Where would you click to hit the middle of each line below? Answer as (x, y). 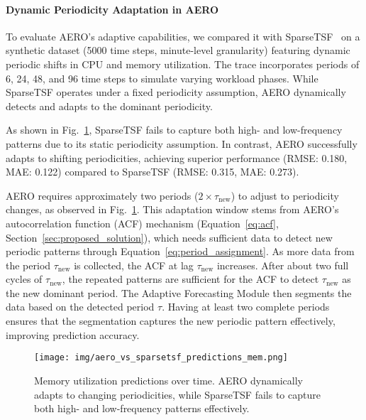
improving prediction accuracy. (73, 334)
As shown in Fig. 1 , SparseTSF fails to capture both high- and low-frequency (174, 130)
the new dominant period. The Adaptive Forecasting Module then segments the (179, 292)
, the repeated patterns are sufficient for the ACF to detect (190, 279)
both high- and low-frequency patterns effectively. (142, 408)
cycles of (24, 279)
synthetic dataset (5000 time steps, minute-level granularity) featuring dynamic (178, 50)
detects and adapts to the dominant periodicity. (109, 106)
